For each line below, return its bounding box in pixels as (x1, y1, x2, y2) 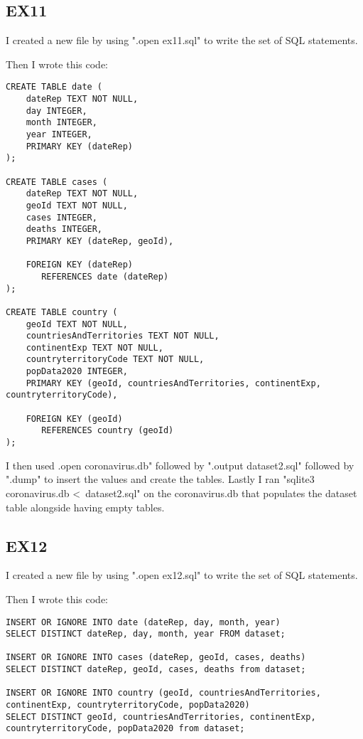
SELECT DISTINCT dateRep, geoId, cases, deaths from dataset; (6, 664, 306, 675)
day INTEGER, (26, 105, 87, 116)
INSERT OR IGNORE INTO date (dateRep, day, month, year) (6, 617, 281, 627)
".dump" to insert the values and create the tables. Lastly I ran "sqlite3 (6, 472, 315, 487)
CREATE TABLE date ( (6, 82, 103, 92)
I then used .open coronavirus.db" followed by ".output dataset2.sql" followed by (6, 457, 354, 472)
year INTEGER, (26, 129, 92, 140)
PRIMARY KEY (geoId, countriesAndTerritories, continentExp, (26, 378, 321, 388)
